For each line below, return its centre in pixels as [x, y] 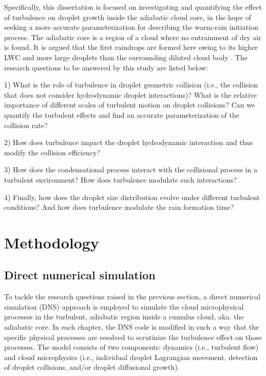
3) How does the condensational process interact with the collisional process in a [131, 169]
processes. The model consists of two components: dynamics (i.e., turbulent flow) [131, 347]
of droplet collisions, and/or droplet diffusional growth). [92, 367]
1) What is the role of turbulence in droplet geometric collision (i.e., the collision [131, 85]
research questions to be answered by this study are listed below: [106, 67]
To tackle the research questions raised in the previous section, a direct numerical [132, 297]
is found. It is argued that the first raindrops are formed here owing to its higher [131, 47]
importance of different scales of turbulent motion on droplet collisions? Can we [130, 105]
